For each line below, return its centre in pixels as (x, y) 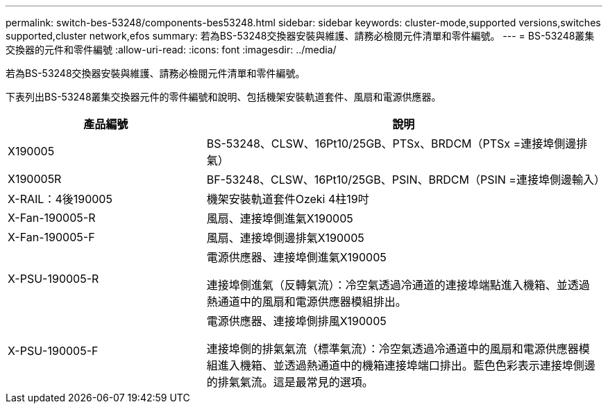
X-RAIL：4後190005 (60, 199)
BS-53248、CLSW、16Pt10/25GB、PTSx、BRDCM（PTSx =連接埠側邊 (391, 143)
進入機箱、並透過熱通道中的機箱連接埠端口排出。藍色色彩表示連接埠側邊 (406, 365)
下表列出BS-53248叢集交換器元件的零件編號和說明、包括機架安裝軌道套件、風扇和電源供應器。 (223, 97)
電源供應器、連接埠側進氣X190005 (296, 257)
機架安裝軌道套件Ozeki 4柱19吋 (288, 199)
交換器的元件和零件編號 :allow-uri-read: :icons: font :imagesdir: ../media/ (171, 50)
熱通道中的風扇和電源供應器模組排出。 (306, 302)
